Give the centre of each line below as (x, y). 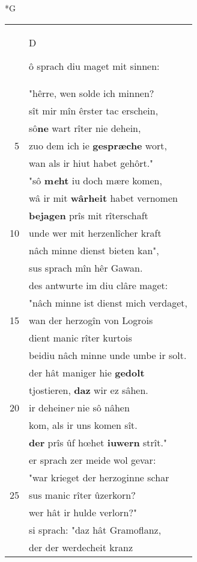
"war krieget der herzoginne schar (99, 477)
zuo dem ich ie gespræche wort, (98, 145)
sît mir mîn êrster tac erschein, (94, 110)
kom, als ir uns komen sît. (83, 425)
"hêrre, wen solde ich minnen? (92, 93)
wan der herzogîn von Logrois (91, 320)
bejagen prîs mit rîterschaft (89, 215)
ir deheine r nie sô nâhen (79, 407)
